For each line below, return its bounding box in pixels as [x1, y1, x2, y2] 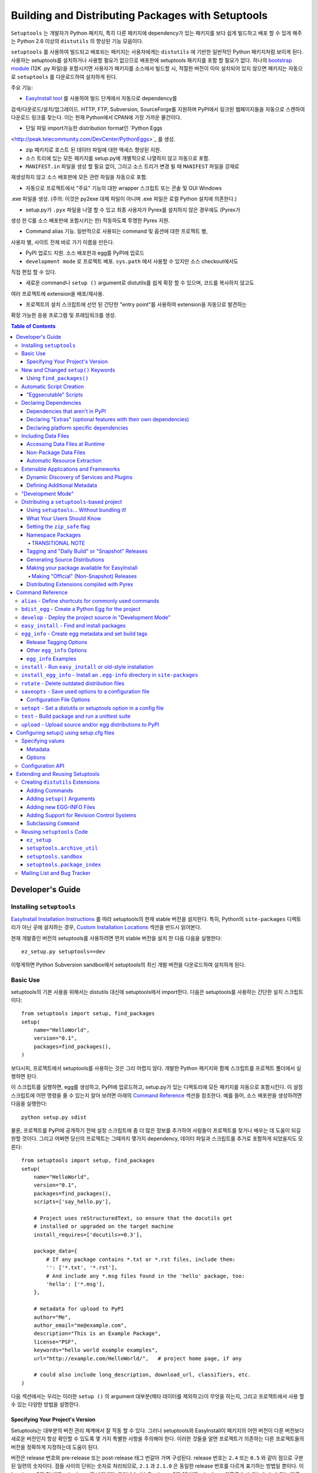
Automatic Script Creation [21, 383, 84, 390]
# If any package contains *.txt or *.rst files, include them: [46, 1256, 236, 1263]
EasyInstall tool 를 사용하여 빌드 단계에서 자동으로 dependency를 [25, 95, 177, 102]
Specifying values [21, 737, 65, 745]
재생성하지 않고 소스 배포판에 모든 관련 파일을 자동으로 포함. [11, 174, 148, 181]
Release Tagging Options [26, 638, 88, 645]
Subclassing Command [26, 820, 79, 827]
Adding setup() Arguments [26, 795, 95, 802]
